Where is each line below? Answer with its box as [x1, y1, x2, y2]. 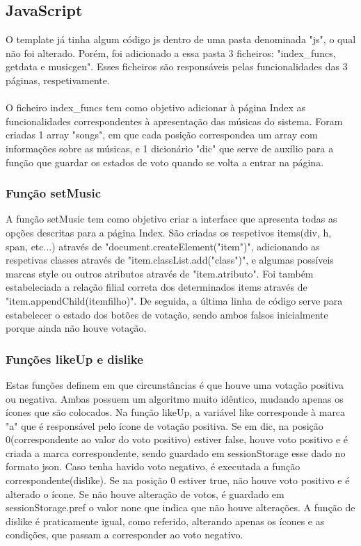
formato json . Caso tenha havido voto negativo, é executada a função [6, 459, 300, 474]
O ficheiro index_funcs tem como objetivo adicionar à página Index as [6, 100, 306, 115]
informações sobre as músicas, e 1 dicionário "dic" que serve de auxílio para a [6, 140, 334, 155]
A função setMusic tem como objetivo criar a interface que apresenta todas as [6, 211, 337, 226]
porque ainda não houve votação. [6, 321, 147, 335]
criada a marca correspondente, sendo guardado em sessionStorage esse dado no [6, 445, 346, 460]
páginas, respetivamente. [6, 72, 110, 87]
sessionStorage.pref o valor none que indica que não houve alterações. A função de [6, 500, 355, 515]
